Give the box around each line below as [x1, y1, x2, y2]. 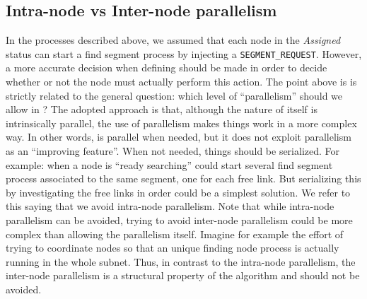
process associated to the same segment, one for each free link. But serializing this [6, 171, 361, 186]
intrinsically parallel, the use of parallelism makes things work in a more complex [6, 115, 357, 130]
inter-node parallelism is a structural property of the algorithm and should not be [6, 268, 360, 283]
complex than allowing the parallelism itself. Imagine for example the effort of [6, 226, 344, 241]
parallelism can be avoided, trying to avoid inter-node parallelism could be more [6, 212, 353, 227]
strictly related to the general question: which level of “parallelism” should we [6, 88, 343, 102]
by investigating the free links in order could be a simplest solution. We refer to [6, 184, 351, 199]
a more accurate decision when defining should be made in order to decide [6, 60, 327, 75]
